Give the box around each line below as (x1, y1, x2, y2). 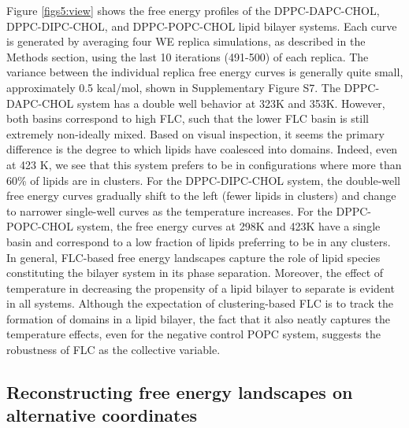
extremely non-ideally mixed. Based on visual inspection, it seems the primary (6, 125, 385, 142)
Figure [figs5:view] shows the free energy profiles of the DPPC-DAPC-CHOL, (6, 2, 380, 18)
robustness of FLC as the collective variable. (6, 341, 221, 358)
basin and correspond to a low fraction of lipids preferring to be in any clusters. (6, 233, 391, 249)
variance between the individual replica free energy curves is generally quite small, (6, 64, 403, 80)
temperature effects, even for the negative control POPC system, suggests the (6, 326, 381, 342)
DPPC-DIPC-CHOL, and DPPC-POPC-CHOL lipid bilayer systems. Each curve (6, 17, 397, 34)
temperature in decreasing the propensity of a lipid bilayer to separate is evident (6, 279, 395, 296)
